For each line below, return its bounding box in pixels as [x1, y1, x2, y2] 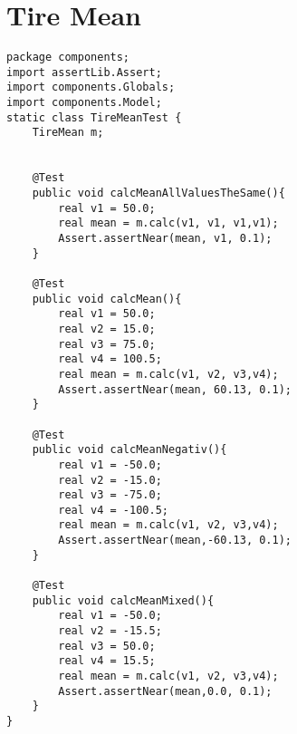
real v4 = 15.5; [58, 654, 156, 668]
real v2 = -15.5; [58, 624, 162, 638]
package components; [6, 51, 130, 64]
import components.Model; [6, 96, 162, 110]
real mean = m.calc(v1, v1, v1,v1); [58, 217, 279, 230]
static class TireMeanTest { [6, 111, 182, 124]
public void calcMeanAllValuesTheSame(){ [32, 187, 285, 200]
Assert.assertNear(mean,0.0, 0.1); [58, 684, 273, 698]
